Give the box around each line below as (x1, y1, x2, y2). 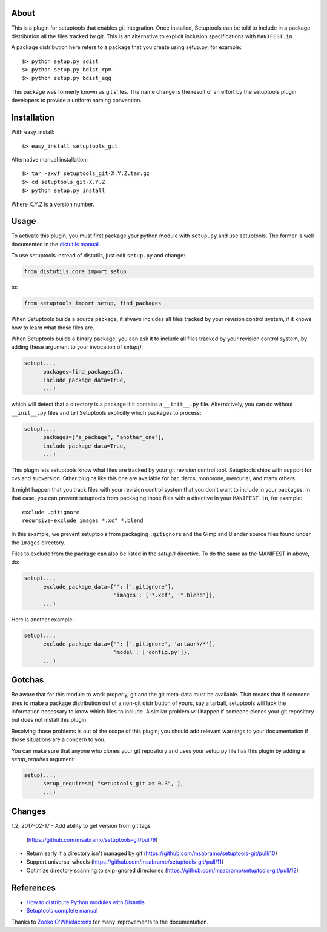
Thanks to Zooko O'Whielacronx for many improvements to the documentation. (11, 918, 209, 925)
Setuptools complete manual (26, 907, 98, 914)
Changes (11, 806, 47, 817)
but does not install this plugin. (11, 716, 88, 724)
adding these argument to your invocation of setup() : (11, 343, 144, 351)
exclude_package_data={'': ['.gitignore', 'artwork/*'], (43, 641, 216, 647)
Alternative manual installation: (11, 156, 88, 163)
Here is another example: (11, 615, 74, 623)
